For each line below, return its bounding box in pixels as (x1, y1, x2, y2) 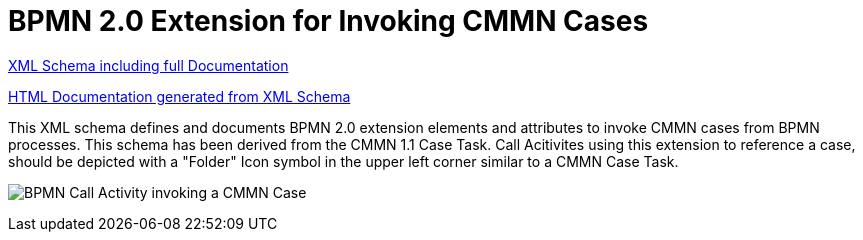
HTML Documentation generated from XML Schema (8, 87, 351, 105)
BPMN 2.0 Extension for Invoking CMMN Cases (8, 4, 649, 38)
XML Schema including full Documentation (8, 56, 289, 74)
